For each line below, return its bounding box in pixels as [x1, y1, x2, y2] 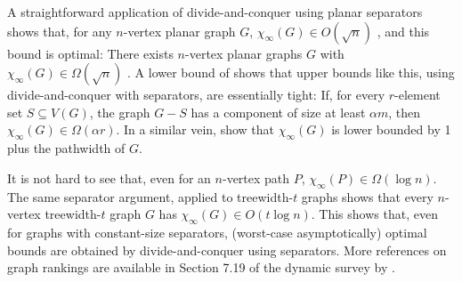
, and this [377, 21, 430, 40]
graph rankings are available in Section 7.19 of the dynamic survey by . [7, 258, 395, 277]
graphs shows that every [301, 187, 434, 205]
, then [388, 102, 421, 121]
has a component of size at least [190, 102, 366, 121]
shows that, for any [7, 21, 112, 40]
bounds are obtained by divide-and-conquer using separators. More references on [7, 240, 447, 259]
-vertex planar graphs [185, 44, 303, 62]
